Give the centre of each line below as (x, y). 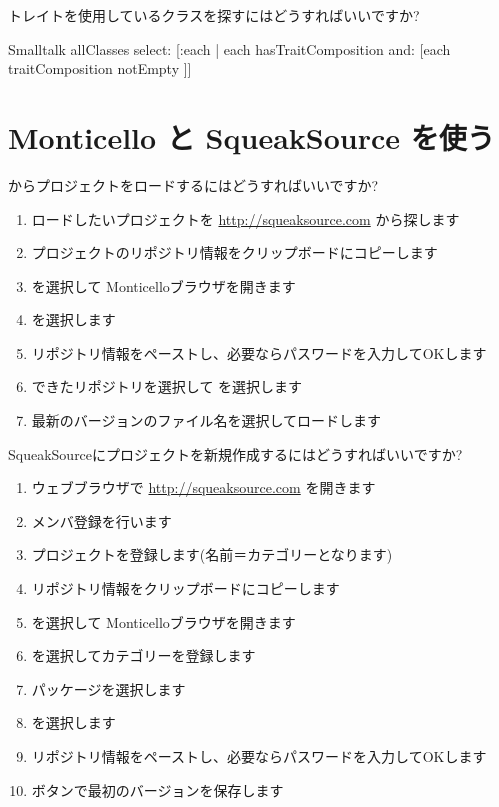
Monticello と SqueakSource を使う (251, 136)
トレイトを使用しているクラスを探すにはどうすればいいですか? (214, 15)
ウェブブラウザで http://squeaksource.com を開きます (203, 487)
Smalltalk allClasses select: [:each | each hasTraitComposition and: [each (229, 48)
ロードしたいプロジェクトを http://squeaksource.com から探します (245, 218)
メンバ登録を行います (101, 520)
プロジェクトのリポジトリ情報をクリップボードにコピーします (234, 252)
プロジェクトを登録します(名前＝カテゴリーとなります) (212, 554)
